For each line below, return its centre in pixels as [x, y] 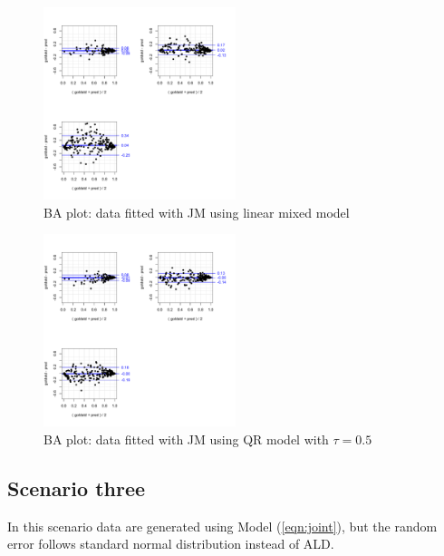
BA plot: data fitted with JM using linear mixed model [197, 212]
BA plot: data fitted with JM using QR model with [186, 439]
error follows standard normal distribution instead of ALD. [171, 544]
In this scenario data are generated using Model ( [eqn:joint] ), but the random [222, 526]
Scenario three [77, 488]
